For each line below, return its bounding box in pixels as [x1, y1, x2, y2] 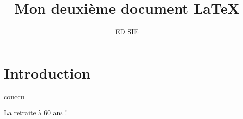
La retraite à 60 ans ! [4, 107, 67, 118]
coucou [4, 91, 24, 101]
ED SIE [115, 26, 139, 36]
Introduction [4, 63, 91, 83]
